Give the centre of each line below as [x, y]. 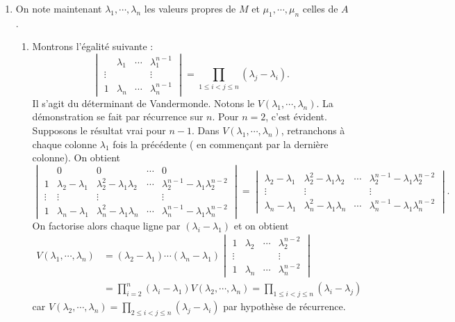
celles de [320, 8]
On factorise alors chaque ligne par [106, 225]
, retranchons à [313, 130]
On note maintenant [59, 8]
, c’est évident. [296, 116]
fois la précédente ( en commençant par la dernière [221, 144]
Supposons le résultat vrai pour [99, 130]
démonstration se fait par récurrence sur [118, 116]
